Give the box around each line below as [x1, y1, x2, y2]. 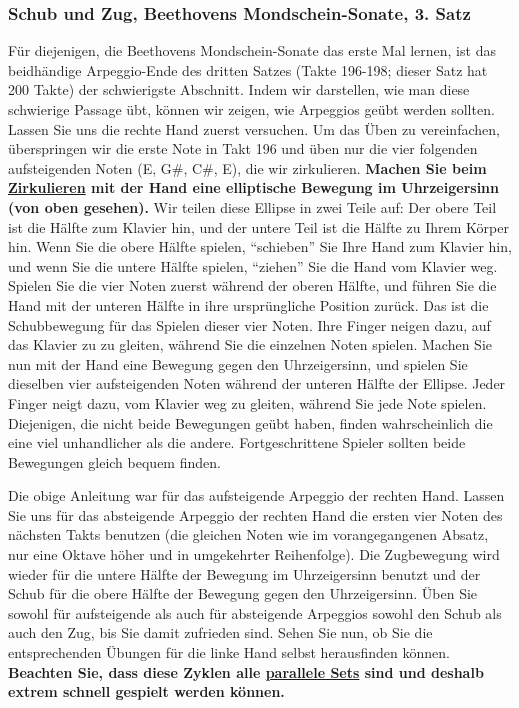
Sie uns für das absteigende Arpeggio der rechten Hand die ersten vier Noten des [8, 504, 503, 525]
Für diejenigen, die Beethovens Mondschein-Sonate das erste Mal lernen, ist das [8, 40, 496, 61]
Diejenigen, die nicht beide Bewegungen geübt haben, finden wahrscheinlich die [8, 412, 493, 433]
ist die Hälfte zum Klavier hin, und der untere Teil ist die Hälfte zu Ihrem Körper [8, 216, 509, 237]
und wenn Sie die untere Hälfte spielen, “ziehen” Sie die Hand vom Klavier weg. [8, 255, 498, 276]
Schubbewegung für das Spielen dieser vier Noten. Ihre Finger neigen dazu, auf [8, 314, 491, 335]
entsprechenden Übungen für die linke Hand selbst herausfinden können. [8, 642, 450, 663]
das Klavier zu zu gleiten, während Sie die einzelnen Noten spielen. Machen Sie [8, 334, 492, 355]
